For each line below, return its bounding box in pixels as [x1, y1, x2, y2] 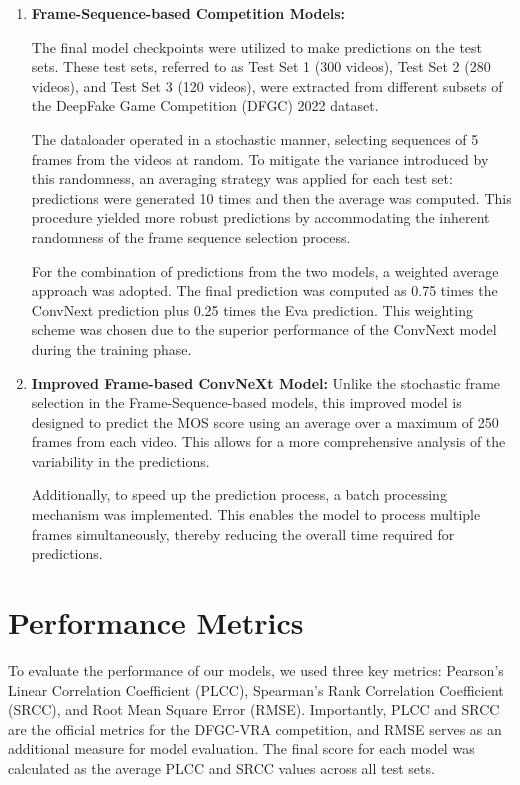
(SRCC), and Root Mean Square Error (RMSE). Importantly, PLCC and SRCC [8, 699, 500, 720]
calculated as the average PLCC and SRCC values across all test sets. [8, 757, 435, 778]
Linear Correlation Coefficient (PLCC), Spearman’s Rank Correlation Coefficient [8, 679, 504, 700]
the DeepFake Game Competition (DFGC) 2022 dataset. [31, 95, 379, 116]
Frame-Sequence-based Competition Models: [31, 3, 346, 23]
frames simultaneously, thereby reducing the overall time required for [31, 523, 455, 544]
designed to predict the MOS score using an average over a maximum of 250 [31, 411, 499, 432]
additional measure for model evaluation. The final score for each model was [8, 738, 475, 759]
